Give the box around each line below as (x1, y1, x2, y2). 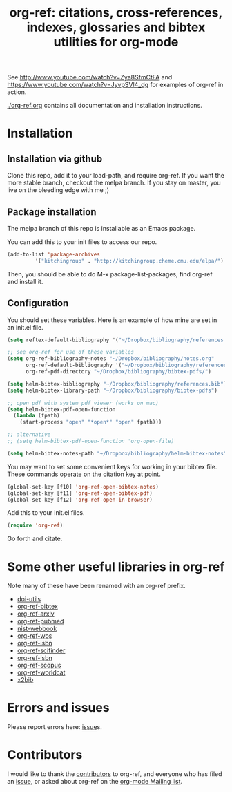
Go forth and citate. (7, 534, 63, 543)
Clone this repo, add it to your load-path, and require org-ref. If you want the (7, 171, 224, 180)
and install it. (7, 277, 43, 285)
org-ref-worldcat (17, 668, 66, 677)
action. (7, 88, 27, 96)
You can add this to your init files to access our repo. (7, 238, 157, 246)
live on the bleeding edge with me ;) (7, 186, 109, 194)
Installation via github (7, 153, 103, 164)
